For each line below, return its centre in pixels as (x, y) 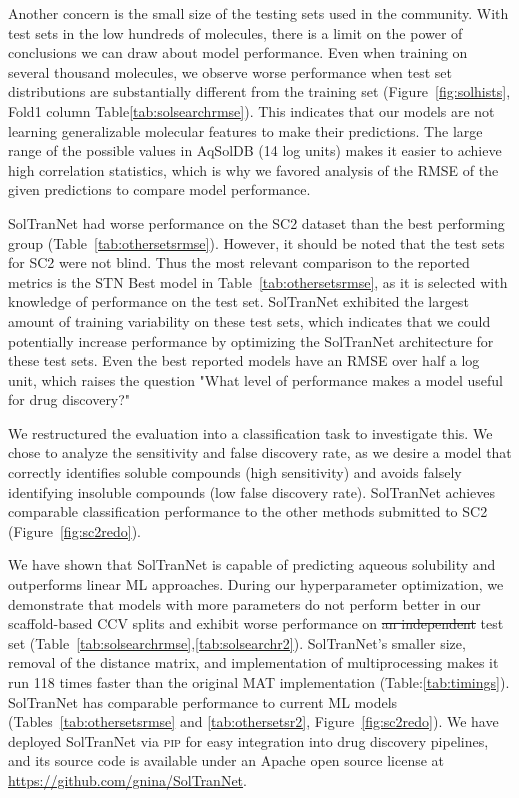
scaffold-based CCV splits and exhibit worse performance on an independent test (256, 623)
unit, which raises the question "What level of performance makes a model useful (255, 379)
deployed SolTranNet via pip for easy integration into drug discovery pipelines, (248, 740)
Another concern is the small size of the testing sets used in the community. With (258, 13)
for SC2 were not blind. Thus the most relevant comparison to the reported (239, 262)
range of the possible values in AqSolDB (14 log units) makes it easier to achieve (255, 150)
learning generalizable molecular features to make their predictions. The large (245, 130)
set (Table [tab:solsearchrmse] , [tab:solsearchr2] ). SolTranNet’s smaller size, (237, 642)
